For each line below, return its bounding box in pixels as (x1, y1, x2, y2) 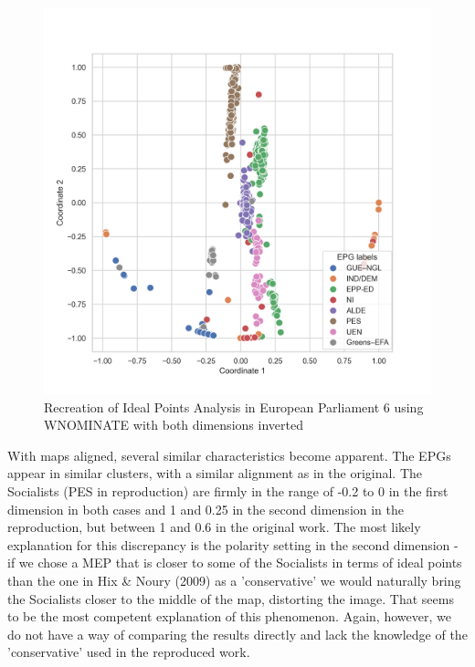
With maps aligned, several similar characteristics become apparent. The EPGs (7, 445, 451, 464)
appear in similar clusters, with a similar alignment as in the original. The (7, 464, 423, 483)
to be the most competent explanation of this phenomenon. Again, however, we (7, 607, 451, 626)
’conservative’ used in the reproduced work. (7, 642, 250, 662)
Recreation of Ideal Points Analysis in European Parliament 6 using (44, 397, 424, 416)
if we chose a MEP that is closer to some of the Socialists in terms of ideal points (7, 553, 462, 572)
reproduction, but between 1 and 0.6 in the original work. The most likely (7, 517, 421, 537)
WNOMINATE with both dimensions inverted (44, 415, 303, 434)
